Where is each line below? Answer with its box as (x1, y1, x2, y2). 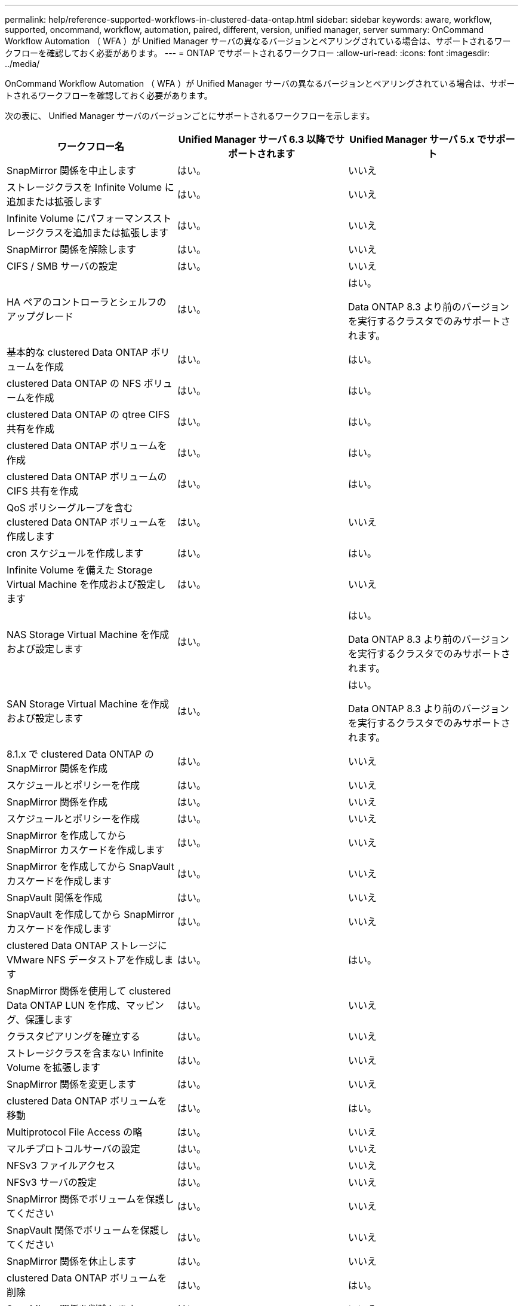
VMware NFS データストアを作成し (7, 954, 164, 966)
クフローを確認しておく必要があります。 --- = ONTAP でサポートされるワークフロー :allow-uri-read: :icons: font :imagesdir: (5, 48, 490, 58)
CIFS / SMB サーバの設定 (7, 260, 118, 272)
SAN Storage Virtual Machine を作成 (7, 698, 169, 710)
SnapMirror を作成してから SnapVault (7, 861, 174, 872)
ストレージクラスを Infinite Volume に (7, 181, 174, 193)
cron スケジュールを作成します (7, 547, 144, 559)
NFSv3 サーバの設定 (7, 1176, 97, 1188)
